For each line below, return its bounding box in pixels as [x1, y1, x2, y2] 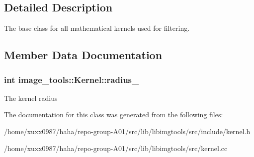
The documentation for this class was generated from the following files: [4, 109, 223, 120]
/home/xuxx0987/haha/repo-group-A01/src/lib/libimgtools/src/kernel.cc [4, 143, 228, 153]
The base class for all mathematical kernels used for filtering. [4, 23, 190, 33]
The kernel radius [4, 92, 58, 103]
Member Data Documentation [4, 47, 163, 63]
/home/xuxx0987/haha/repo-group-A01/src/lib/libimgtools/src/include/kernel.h [4, 126, 251, 136]
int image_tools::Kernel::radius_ [4, 73, 139, 85]
